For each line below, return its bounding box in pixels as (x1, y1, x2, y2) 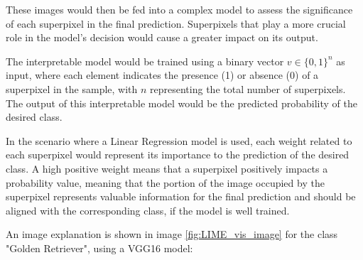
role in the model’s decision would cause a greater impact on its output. (6, 30, 318, 45)
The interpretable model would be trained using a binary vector (6, 53, 284, 68)
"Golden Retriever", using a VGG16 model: (6, 240, 193, 255)
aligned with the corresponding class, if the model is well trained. (6, 202, 290, 217)
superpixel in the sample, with (6, 81, 138, 96)
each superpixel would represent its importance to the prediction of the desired (6, 147, 350, 162)
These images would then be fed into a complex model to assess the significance (6, 2, 353, 16)
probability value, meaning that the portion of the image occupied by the (6, 175, 325, 190)
